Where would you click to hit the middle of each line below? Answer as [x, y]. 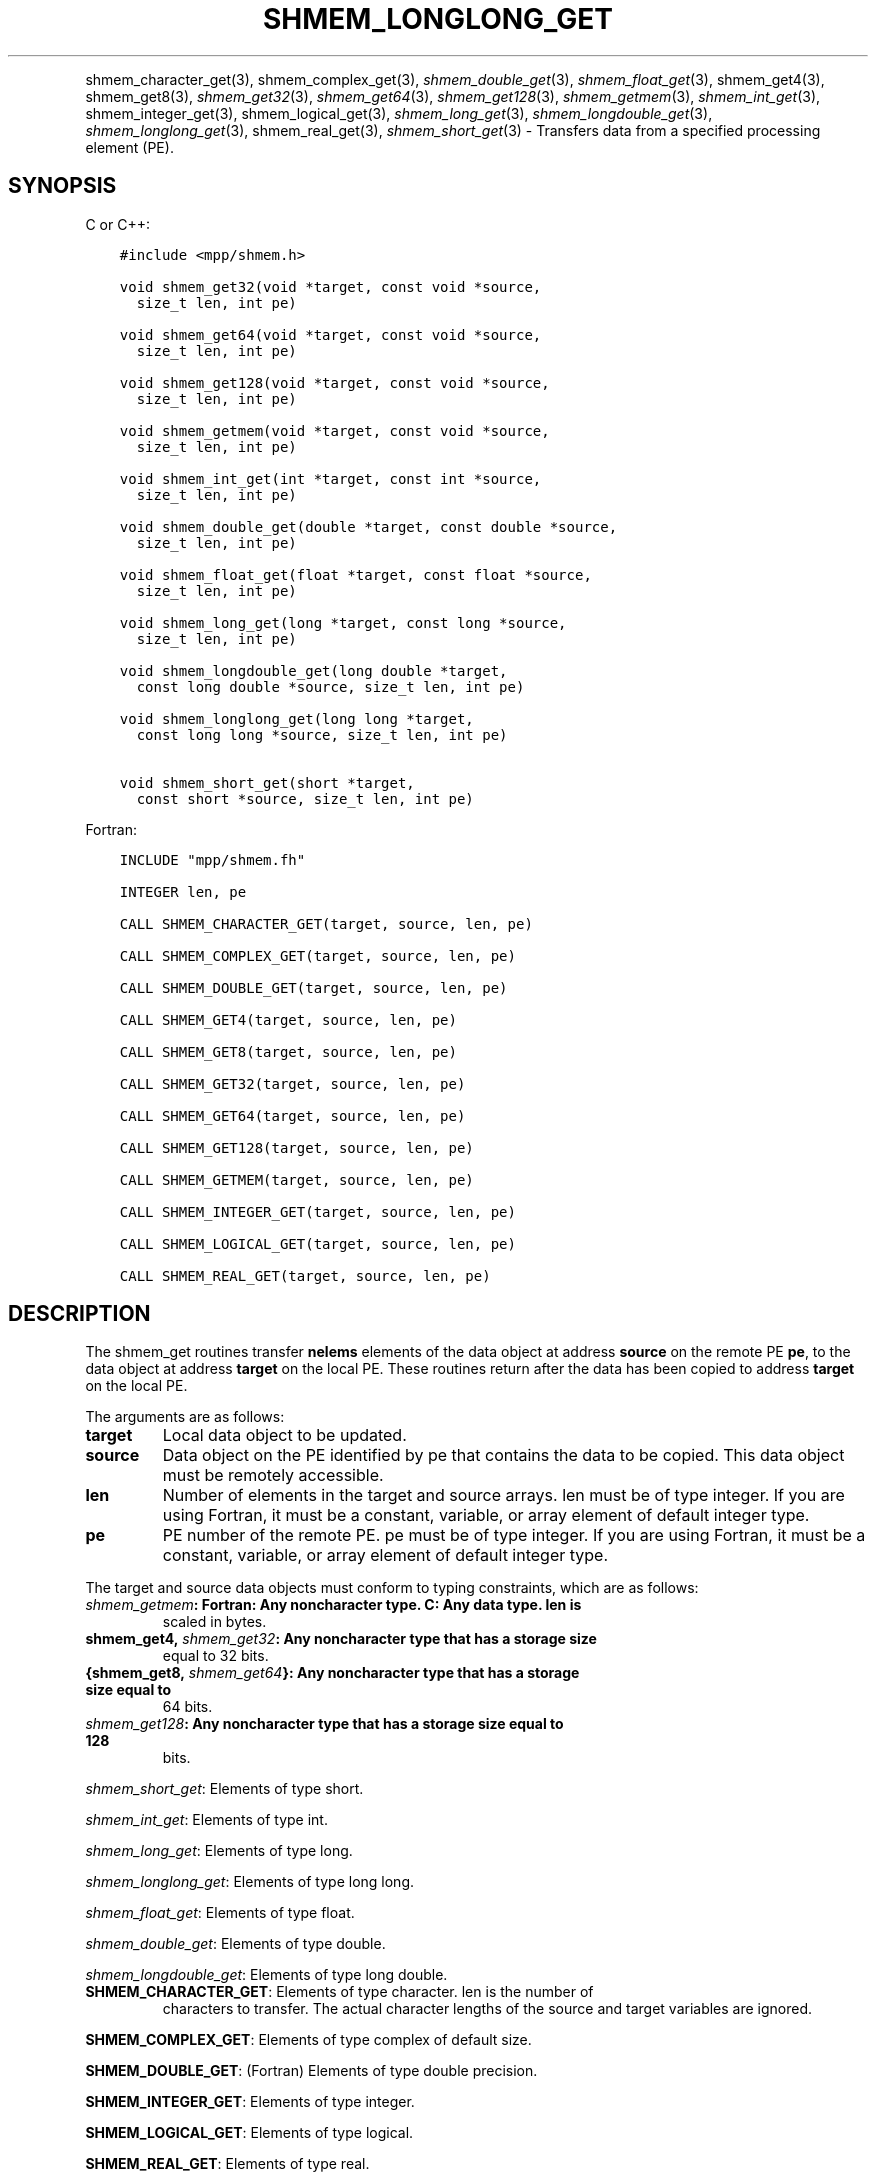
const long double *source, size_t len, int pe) [330, 686]
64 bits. [187, 1707]
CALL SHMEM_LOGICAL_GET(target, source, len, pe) [317, 1243]
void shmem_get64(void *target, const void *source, [330, 334]
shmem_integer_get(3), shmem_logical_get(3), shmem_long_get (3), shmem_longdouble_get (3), [399, 113]
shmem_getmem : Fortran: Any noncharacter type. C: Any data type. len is [333, 1605]
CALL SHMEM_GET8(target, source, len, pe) [288, 1051]
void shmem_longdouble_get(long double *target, [313, 670]
